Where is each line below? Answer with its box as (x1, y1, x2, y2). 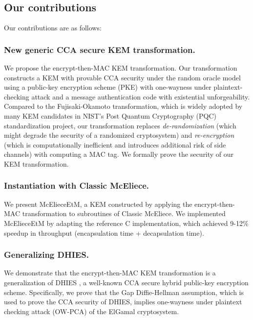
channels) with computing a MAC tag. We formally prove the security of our (4, 149, 234, 159)
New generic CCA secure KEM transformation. (4, 43, 195, 55)
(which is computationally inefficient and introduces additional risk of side (4, 139, 226, 149)
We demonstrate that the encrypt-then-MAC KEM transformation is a (4, 268, 216, 278)
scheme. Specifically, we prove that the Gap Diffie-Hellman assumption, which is (4, 287, 244, 297)
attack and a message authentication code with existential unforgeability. (31, 91, 250, 101)
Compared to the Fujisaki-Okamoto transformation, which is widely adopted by (4, 101, 243, 111)
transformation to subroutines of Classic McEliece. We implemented (22, 208, 226, 219)
